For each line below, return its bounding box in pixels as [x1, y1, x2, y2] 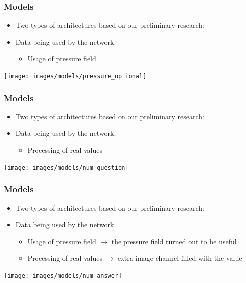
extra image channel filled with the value [118, 253, 242, 263]
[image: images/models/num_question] [4, 164, 129, 171]
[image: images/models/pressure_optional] [4, 73, 147, 80]
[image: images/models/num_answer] [4, 272, 122, 279]
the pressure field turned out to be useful [111, 236, 237, 246]
